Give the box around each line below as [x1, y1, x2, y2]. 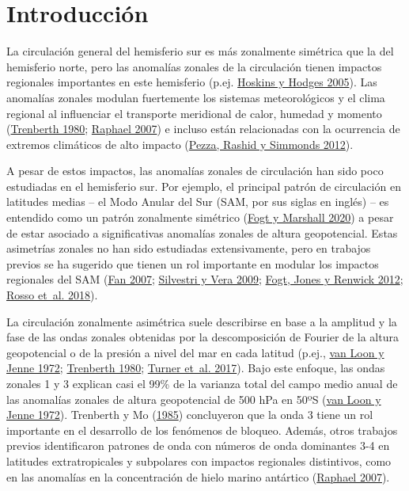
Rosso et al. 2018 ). [6, 287, 98, 303]
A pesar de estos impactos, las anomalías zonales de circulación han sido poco [6, 162, 384, 179]
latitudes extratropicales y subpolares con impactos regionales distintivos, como [6, 452, 392, 469]
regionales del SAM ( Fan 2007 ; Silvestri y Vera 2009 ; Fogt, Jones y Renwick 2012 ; [6, 271, 403, 287]
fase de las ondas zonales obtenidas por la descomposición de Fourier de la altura [6, 329, 399, 345]
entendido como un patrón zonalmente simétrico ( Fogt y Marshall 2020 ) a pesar [6, 209, 394, 226]
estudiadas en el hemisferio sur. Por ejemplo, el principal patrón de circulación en [6, 177, 401, 194]
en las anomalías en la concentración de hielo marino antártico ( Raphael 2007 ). [6, 468, 390, 485]
